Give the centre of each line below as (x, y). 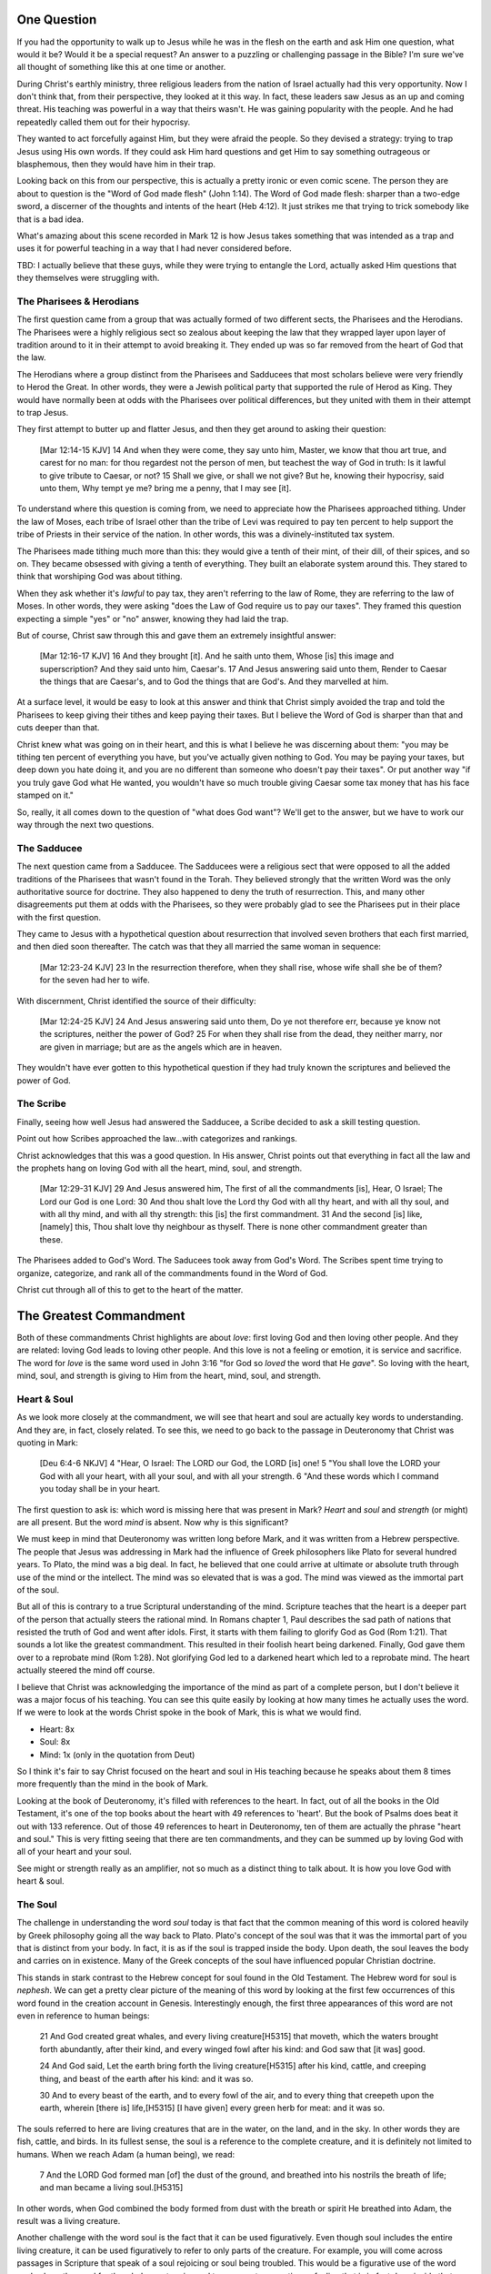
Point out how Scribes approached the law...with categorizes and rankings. (157, 1139)
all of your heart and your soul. (74, 1852)
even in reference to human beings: (83, 2016)
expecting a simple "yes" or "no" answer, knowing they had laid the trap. (153, 619)
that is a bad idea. (50, 219)
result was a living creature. (69, 2221)
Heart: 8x (57, 1729)
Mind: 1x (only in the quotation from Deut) (117, 1755)
